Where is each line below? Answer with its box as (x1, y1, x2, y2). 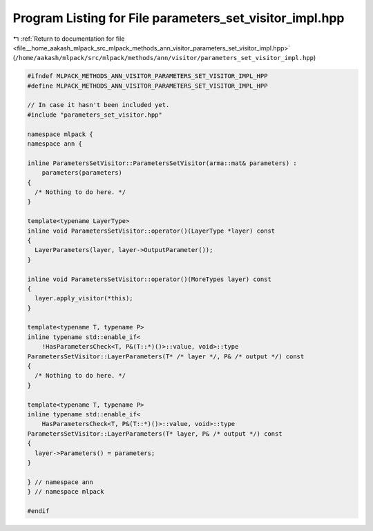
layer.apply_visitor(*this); (35, 294, 134, 302)
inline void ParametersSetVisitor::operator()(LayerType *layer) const (27, 226, 276, 235)
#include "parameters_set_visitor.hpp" (27, 110, 162, 119)
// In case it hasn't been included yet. (27, 101, 170, 109)
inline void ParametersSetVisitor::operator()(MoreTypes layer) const (27, 275, 272, 283)
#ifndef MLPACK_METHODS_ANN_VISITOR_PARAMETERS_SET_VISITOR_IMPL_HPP (27, 73, 268, 80)
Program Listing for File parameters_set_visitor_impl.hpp (12, 10, 345, 26)
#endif (27, 507, 50, 514)
